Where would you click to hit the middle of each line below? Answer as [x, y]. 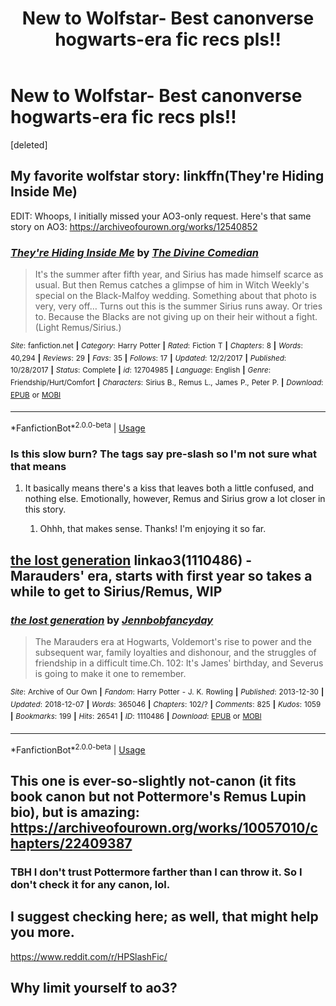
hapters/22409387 [71, 843]
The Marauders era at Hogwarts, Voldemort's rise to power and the [173, 641]
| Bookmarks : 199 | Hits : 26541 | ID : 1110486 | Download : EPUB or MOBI [136, 717]
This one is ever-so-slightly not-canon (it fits [153, 780]
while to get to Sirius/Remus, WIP [116, 591]
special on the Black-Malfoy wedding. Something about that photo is [175, 296]
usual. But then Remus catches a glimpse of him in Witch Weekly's [172, 285]
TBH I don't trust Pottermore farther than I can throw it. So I [156, 872]
